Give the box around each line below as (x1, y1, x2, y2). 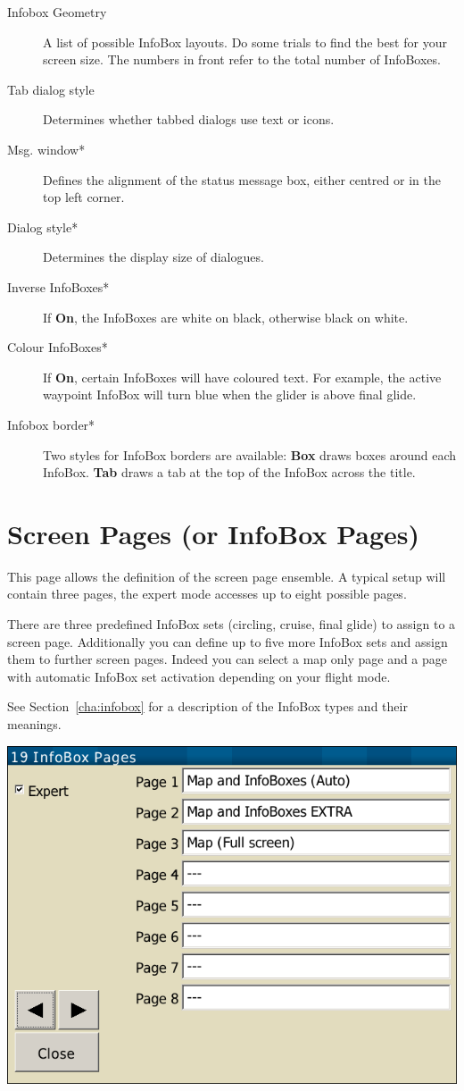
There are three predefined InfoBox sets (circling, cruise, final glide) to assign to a (7, 615, 456, 633)
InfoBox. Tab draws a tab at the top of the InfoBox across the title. (43, 463, 416, 482)
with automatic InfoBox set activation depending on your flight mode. (7, 667, 391, 685)
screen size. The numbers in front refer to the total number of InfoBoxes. (43, 50, 441, 69)
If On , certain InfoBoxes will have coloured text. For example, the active (43, 367, 442, 386)
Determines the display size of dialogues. (43, 248, 264, 266)
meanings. (7, 714, 62, 733)
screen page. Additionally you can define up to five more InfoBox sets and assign (7, 632, 448, 650)
